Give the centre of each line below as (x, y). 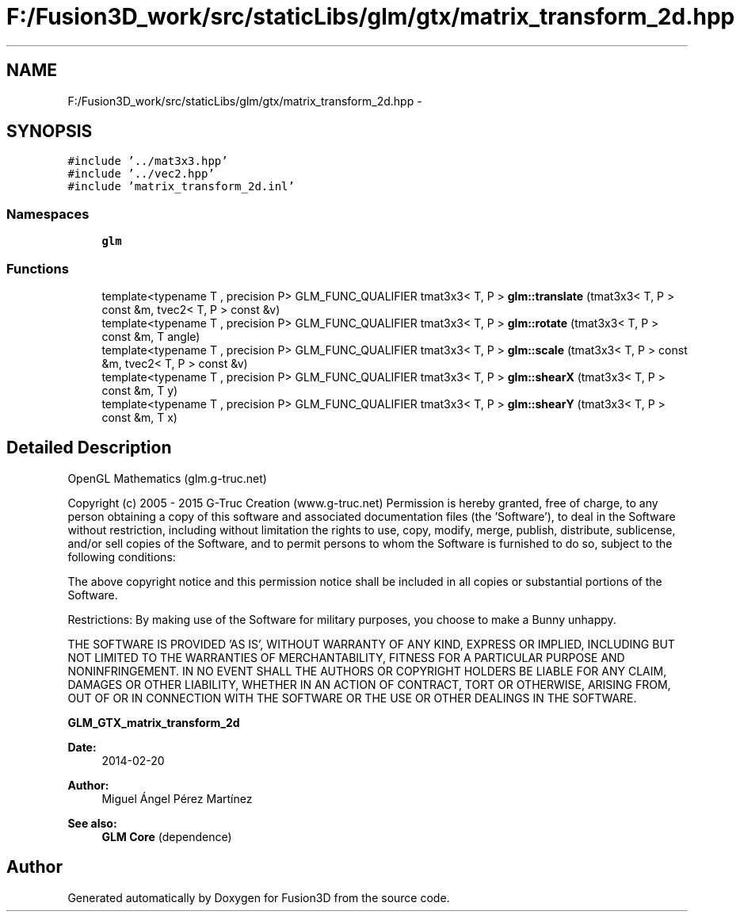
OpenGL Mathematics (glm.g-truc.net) (167, 478)
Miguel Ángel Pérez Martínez (177, 798)
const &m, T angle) (151, 336)
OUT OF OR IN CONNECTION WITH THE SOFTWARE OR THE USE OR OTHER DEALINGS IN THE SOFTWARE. (352, 698)
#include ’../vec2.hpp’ (141, 174)
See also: (92, 823)
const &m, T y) (140, 390)
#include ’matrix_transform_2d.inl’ (181, 187)
